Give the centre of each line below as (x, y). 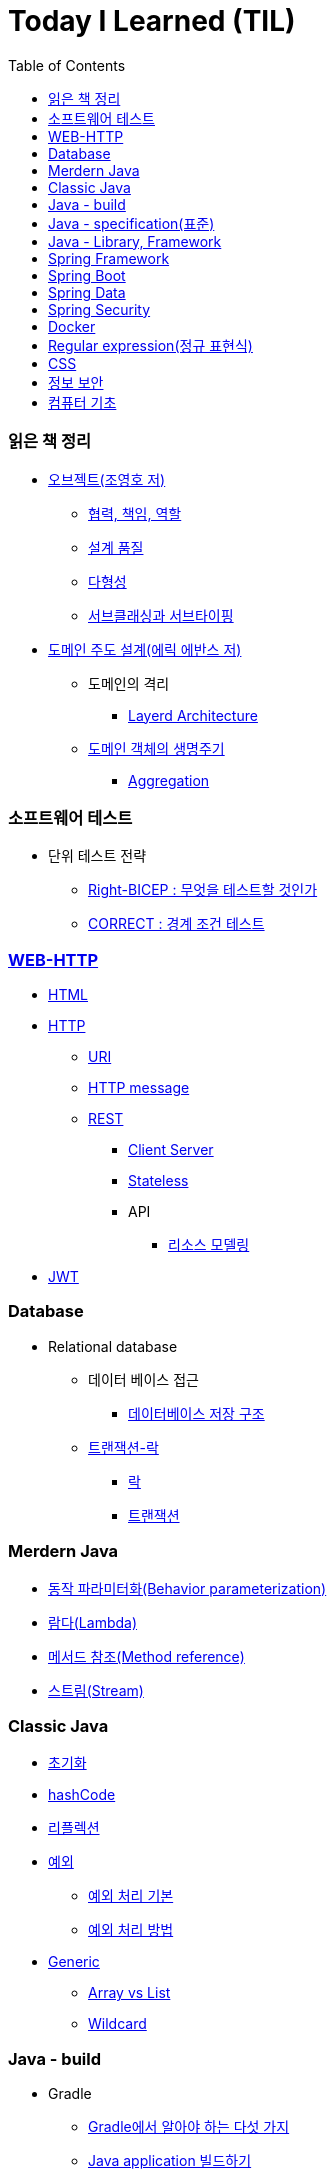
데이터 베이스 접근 (143, 1379)
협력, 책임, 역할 (135, 513)
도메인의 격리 (129, 683)
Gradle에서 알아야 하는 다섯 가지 (189, 2126)
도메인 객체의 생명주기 (156, 748)
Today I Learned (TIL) (152, 21)
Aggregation (169, 780)
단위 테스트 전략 (97, 856)
